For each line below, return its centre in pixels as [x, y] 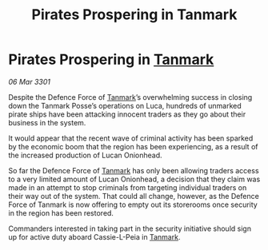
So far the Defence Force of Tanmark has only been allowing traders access [134, 170]
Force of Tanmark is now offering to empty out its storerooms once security [133, 204]
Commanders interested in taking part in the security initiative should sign [130, 228]
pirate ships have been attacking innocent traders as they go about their [127, 114]
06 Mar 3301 [29, 81]
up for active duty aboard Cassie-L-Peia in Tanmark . [94, 236]
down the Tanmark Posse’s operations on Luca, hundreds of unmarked [125, 105]
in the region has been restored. [61, 212]
